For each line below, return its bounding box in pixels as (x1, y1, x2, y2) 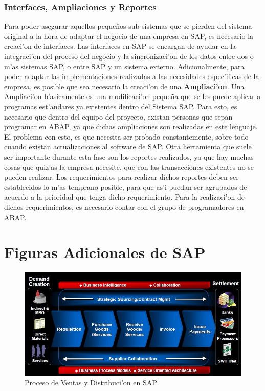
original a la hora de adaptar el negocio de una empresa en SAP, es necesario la (4, 30, 254, 41)
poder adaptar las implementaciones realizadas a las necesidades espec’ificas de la (4, 71, 259, 82)
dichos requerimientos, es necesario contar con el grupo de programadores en (4, 201, 244, 212)
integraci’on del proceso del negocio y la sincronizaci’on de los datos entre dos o (4, 51, 254, 61)
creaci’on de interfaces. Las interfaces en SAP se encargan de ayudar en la (4, 41, 236, 51)
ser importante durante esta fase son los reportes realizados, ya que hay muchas (4, 151, 254, 162)
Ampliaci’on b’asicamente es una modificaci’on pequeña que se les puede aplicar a (4, 91, 261, 102)
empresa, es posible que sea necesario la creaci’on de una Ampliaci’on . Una (4, 81, 245, 91)
